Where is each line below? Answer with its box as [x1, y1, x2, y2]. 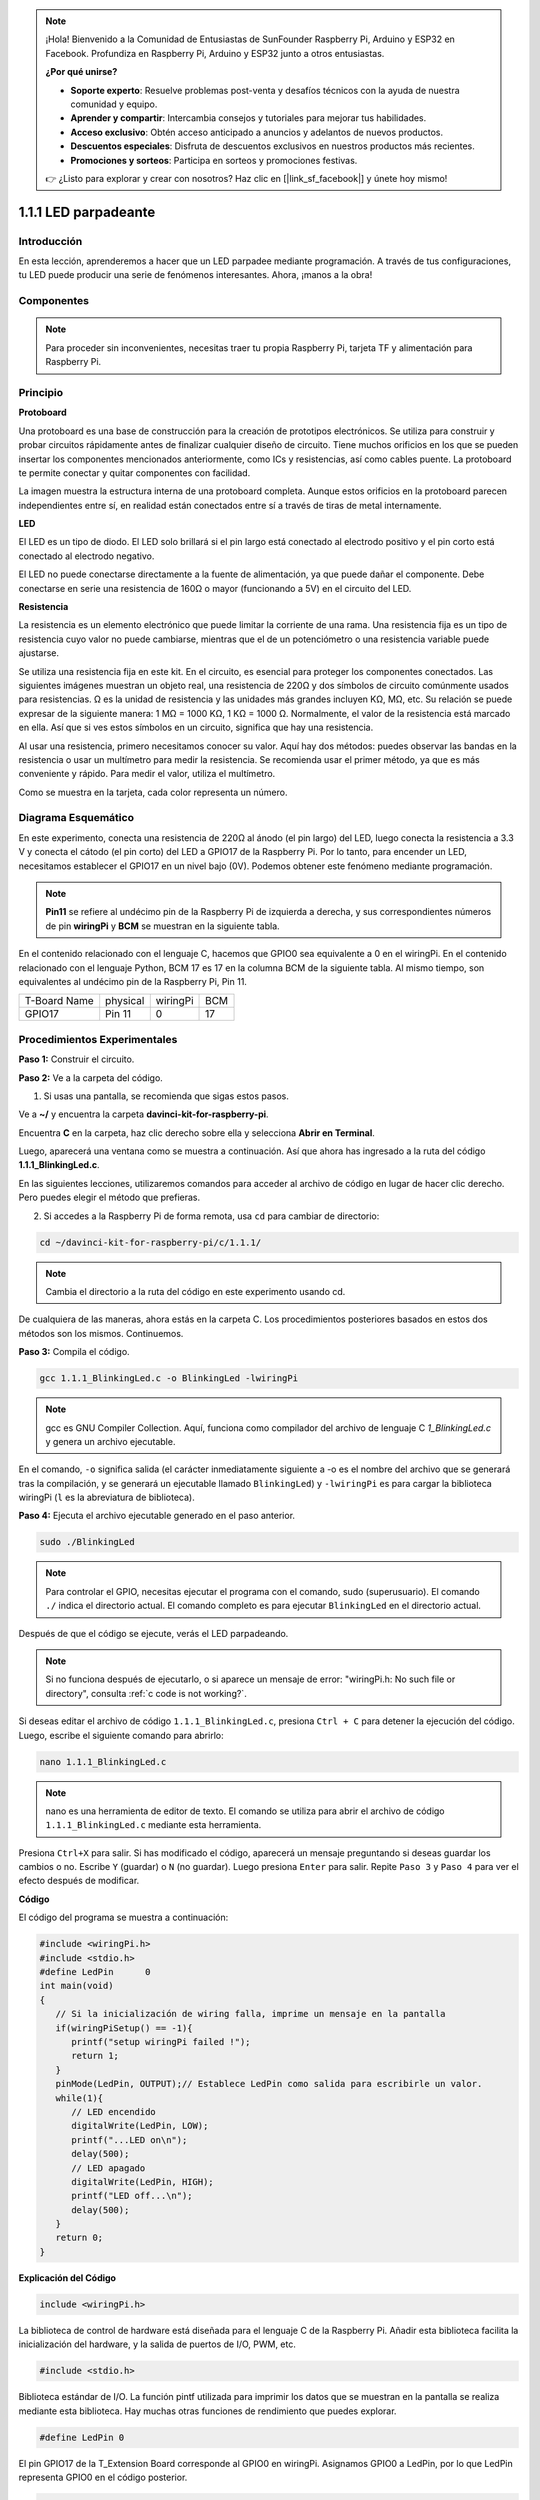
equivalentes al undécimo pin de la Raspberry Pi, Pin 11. [18, 975, 247, 987]
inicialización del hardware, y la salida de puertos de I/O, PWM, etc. [18, 2338, 297, 2350]
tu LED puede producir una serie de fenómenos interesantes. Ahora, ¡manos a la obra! [18, 269, 373, 281]
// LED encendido [71, 2106, 157, 2117]
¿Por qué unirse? [45, 66, 118, 78]
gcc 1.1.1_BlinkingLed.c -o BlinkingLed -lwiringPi [39, 1373, 299, 1384]
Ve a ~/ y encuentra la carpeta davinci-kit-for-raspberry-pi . [18, 1108, 269, 1120]
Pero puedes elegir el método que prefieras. [18, 1191, 201, 1204]
